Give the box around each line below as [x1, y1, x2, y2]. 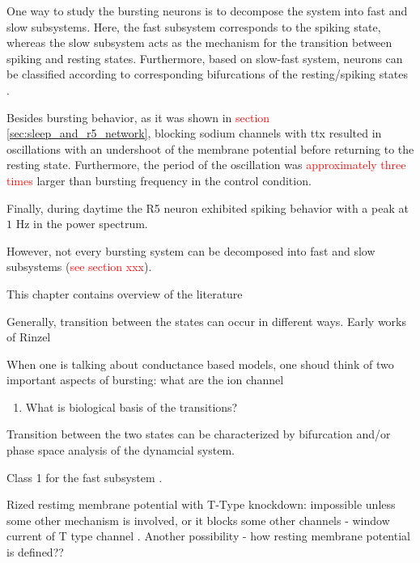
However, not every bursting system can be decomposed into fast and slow [6, 242, 375, 259]
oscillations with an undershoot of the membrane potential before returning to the [6, 140, 414, 157]
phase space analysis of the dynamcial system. [6, 442, 235, 459]
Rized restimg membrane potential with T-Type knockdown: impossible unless [6, 496, 396, 513]
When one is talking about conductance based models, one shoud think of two [6, 355, 394, 372]
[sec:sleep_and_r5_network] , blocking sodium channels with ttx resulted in [6, 125, 382, 142]
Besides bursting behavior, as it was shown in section [6, 108, 270, 125]
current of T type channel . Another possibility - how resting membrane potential [6, 527, 410, 544]
